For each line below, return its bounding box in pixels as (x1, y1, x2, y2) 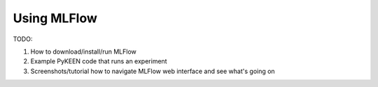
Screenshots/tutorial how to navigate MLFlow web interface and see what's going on (30, 67, 276, 75)
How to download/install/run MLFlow (30, 47, 136, 56)
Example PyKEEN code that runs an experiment (30, 57, 167, 65)
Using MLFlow (13, 10, 98, 26)
